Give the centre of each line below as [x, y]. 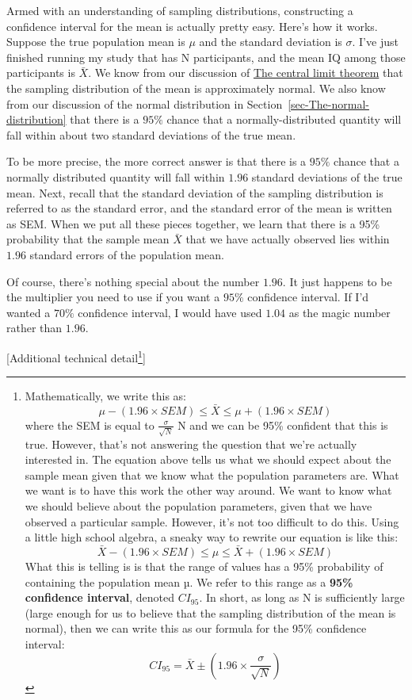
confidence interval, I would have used [170, 312]
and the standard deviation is [271, 42]
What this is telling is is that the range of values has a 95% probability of [204, 566]
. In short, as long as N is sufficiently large [302, 597]
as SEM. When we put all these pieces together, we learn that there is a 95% [193, 223]
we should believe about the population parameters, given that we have [198, 506]
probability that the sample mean [88, 239]
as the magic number [340, 312]
